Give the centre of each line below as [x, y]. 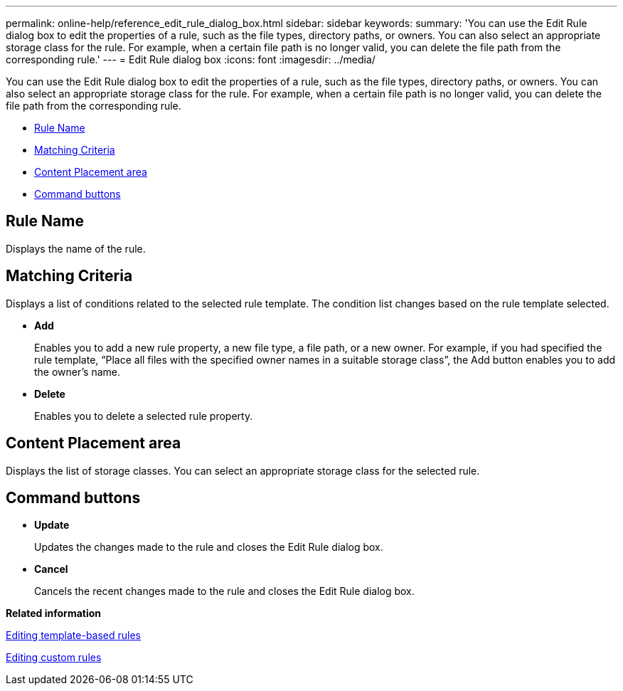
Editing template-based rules [74, 635]
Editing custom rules [54, 658]
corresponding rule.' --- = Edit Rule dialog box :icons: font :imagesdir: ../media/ [191, 59]
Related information [54, 613]
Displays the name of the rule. [76, 248]
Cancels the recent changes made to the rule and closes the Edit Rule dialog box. [224, 591]
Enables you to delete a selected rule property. [144, 416]
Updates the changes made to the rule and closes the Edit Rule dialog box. [209, 547]
